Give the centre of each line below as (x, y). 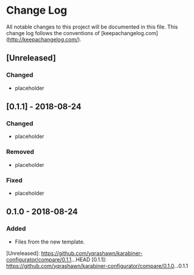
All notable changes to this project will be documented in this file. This (92, 27)
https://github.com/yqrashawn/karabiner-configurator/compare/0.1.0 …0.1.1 (97, 265)
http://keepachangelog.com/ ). (45, 39)
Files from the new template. (50, 242)
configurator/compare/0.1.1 (39, 260)
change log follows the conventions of (53, 33)
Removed (20, 152)
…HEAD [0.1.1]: (89, 260)
